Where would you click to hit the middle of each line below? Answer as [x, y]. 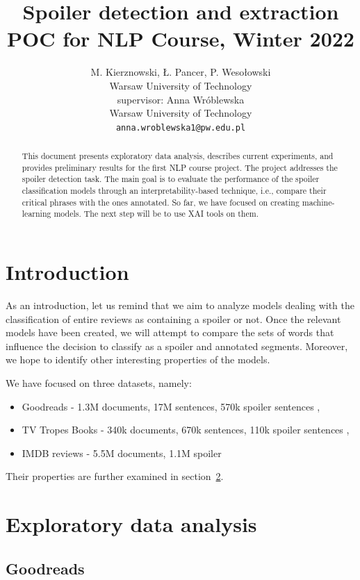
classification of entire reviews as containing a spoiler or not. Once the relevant [173, 318]
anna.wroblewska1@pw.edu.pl [181, 127]
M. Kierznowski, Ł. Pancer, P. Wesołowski [181, 72]
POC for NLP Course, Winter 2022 [181, 39]
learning [36, 214]
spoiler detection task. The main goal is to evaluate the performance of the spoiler [171, 179]
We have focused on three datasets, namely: [99, 382]
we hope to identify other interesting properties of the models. [138, 359]
